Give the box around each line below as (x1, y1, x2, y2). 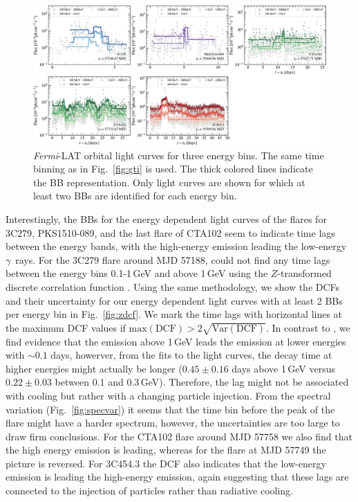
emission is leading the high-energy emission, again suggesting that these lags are (6, 469, 349, 484)
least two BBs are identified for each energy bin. (33, 188, 237, 203)
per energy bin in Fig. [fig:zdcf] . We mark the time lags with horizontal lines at (6, 307, 343, 321)
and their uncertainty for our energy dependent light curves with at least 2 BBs (6, 293, 343, 307)
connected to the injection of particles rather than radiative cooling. (6, 483, 293, 498)
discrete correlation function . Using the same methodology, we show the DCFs (6, 280, 340, 294)
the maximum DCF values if (6, 320, 126, 334)
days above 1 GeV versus (232, 361, 335, 375)
